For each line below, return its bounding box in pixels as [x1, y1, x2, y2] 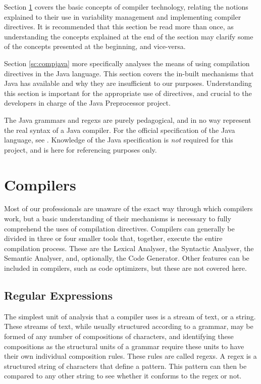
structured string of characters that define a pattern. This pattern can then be [4, 360, 247, 371]
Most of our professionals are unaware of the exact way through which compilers [4, 203, 253, 214]
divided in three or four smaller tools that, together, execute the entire [4, 233, 223, 244]
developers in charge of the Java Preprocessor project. [4, 98, 171, 108]
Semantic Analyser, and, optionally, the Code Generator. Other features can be [4, 253, 249, 263]
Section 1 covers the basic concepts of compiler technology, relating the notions [4, 2, 248, 12]
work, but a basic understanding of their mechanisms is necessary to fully [4, 213, 231, 224]
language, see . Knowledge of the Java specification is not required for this [4, 134, 233, 145]
